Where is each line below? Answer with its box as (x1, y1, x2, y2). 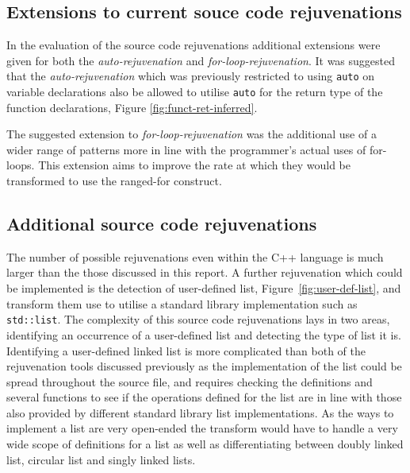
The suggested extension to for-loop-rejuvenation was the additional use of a (6, 126, 377, 142)
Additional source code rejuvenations (6, 211, 317, 236)
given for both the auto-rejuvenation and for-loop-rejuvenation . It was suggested (6, 52, 396, 68)
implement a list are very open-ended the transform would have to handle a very (6, 420, 398, 436)
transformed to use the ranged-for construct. (6, 173, 222, 189)
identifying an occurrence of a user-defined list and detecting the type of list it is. (6, 326, 401, 343)
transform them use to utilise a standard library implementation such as (6, 295, 358, 312)
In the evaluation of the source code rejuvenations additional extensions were (6, 37, 381, 53)
